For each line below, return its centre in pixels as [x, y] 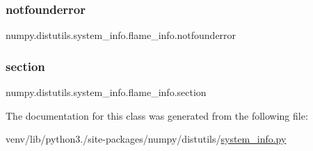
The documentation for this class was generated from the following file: [157, 115]
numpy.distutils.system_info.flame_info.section [106, 92]
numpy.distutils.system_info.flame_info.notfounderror [121, 35]
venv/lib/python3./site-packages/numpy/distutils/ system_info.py [146, 139]
